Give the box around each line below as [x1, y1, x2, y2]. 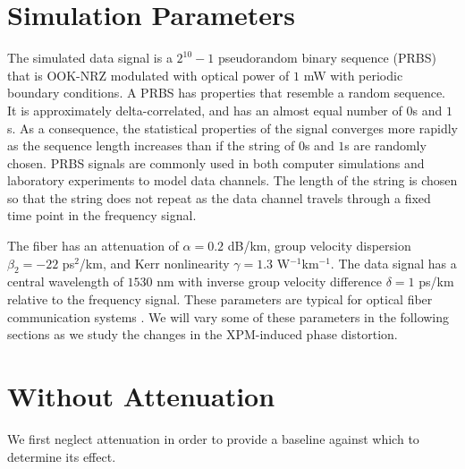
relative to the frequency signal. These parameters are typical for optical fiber [7, 290, 433, 309]
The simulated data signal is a [7, 48, 173, 67]
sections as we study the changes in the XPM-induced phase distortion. [7, 325, 398, 344]
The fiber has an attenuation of [7, 236, 179, 255]
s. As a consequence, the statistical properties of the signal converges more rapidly [7, 118, 458, 137]
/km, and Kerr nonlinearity [79, 253, 230, 272]
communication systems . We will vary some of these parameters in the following [7, 307, 450, 326]
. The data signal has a [330, 253, 457, 272]
